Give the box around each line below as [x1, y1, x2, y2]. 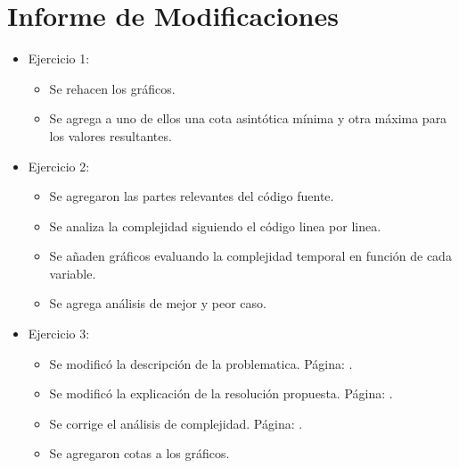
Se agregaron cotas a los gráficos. [49, 444, 230, 463]
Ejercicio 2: [28, 156, 90, 175]
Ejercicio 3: [28, 324, 90, 343]
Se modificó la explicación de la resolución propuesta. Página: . [49, 384, 393, 403]
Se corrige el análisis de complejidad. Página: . [49, 414, 303, 432]
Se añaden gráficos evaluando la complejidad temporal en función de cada [49, 247, 452, 265]
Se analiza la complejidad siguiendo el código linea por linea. [49, 216, 381, 235]
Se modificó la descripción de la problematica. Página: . [49, 354, 353, 372]
